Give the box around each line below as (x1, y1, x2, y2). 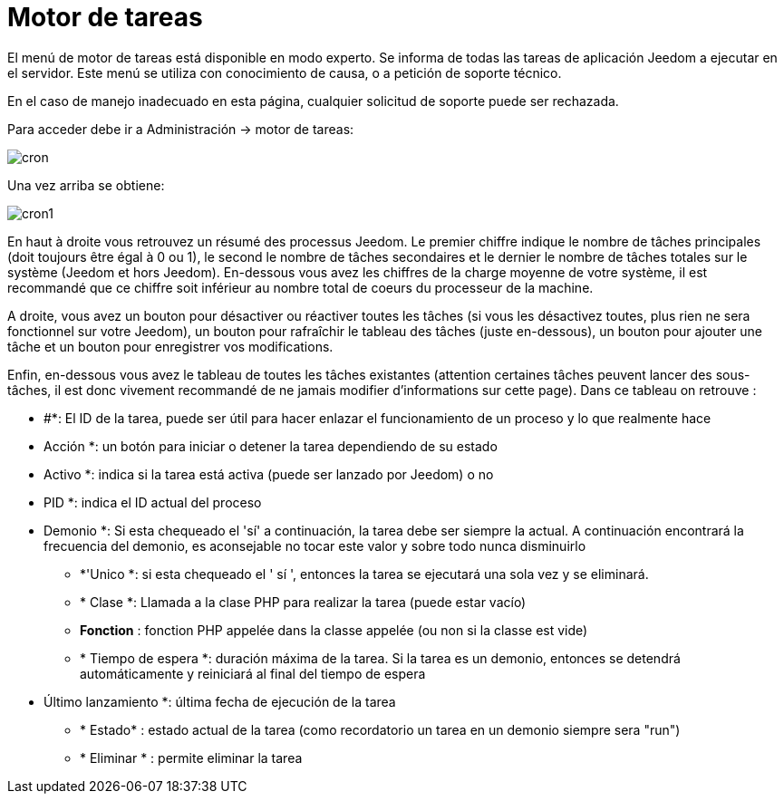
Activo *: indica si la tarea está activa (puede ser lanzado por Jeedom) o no (44, 466, 494, 482)
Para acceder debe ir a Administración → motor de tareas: (7, 121, 354, 137)
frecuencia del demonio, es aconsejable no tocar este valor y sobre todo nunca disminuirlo (44, 537, 586, 554)
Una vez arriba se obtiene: (7, 177, 165, 193)
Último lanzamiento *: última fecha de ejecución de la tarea (44, 693, 396, 709)
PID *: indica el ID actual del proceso (44, 494, 262, 510)
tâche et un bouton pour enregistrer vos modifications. (7, 338, 334, 354)
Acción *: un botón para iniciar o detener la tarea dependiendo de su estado (44, 438, 498, 454)
